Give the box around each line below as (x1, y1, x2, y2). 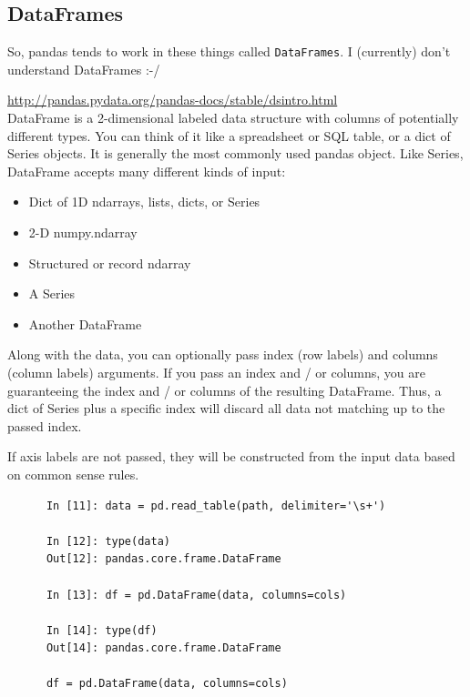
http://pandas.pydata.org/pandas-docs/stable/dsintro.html (7, 90, 338, 109)
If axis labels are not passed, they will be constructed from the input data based (7, 447, 455, 466)
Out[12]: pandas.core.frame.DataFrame (46, 552, 281, 566)
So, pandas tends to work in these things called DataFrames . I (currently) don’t (7, 42, 451, 61)
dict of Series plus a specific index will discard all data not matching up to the (7, 399, 445, 418)
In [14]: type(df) (46, 623, 158, 637)
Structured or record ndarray (28, 253, 191, 272)
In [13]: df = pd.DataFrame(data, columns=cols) (46, 588, 347, 601)
